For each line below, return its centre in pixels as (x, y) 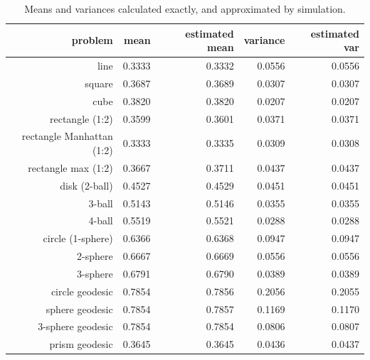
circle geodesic (82, 291)
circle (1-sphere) (78, 238)
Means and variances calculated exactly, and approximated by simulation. (185, 9)
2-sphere (95, 256)
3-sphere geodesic (75, 326)
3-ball (101, 203)
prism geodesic (81, 344)
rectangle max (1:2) (70, 167)
